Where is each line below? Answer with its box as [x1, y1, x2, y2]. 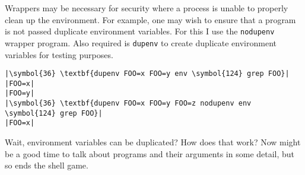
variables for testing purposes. [5, 48, 113, 61]
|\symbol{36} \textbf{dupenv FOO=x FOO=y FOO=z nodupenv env [5, 99, 252, 108]
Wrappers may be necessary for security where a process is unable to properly [5, 2, 288, 14]
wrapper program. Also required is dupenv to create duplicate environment [5, 36, 277, 49]
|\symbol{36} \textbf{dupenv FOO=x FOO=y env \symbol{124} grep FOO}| [5, 69, 290, 78]
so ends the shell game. [5, 159, 88, 171]
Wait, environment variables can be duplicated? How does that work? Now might [5, 136, 301, 148]
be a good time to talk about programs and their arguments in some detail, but [5, 147, 295, 160]
